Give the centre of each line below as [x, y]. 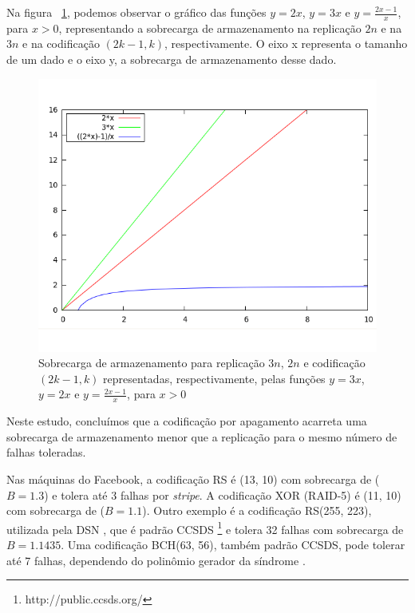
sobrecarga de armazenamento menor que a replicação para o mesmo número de [202, 436]
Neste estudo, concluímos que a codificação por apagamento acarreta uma [187, 421]
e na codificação [61, 44]
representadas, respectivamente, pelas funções [214, 378]
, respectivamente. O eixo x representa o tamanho [286, 44]
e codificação [334, 363]
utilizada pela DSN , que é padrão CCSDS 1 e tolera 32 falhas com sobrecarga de [205, 528]
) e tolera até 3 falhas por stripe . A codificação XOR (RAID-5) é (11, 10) [223, 494]
